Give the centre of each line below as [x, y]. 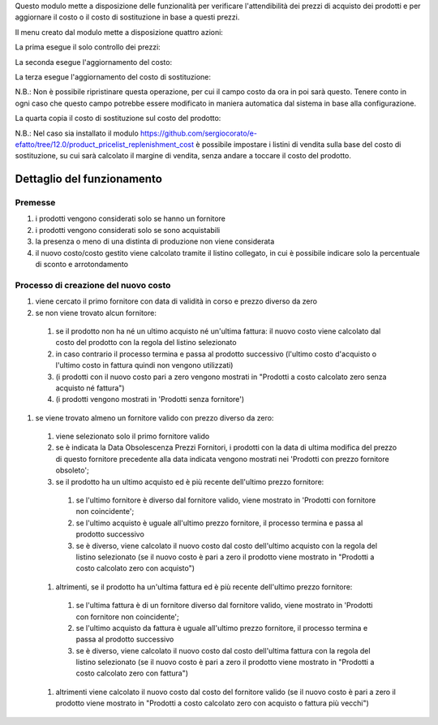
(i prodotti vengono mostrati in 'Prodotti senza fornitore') [150, 399]
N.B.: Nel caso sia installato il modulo [77, 133]
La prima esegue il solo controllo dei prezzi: [88, 47]
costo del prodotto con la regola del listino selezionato [146, 343]
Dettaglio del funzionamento [88, 179]
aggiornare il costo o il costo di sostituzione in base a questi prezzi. [127, 17]
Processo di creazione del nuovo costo [93, 285]
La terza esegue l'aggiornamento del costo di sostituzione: [113, 76]
